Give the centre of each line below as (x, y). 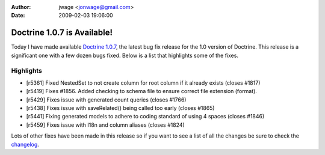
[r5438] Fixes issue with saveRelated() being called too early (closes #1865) (120, 108)
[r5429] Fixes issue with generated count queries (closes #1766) (106, 100)
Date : (18, 16)
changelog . (25, 144)
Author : (21, 7)
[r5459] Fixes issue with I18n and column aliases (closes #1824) (105, 125)
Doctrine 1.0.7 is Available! (62, 33)
